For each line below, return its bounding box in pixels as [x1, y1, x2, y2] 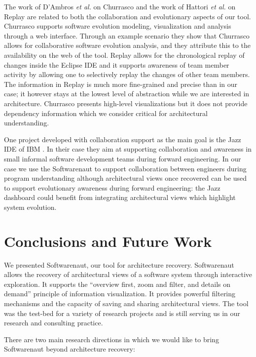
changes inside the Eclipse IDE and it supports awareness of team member [4, 59, 229, 70]
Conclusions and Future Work [4, 231, 212, 251]
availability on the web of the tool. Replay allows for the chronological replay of [4, 49, 245, 60]
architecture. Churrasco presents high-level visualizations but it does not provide [4, 98, 248, 108]
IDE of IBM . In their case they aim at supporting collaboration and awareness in [4, 144, 252, 154]
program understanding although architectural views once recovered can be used [4, 173, 247, 183]
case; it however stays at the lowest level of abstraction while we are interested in [4, 88, 250, 99]
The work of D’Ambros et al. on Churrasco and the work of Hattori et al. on [4, 1, 236, 11]
